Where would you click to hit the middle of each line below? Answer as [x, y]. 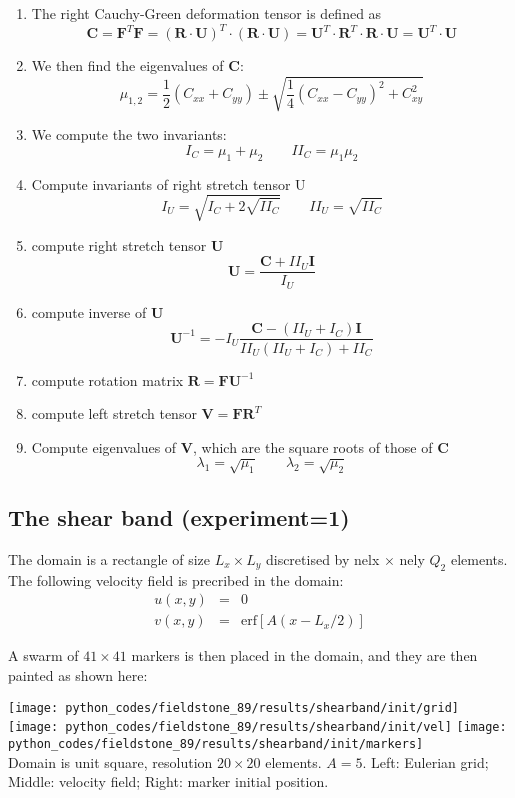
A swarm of [43, 655]
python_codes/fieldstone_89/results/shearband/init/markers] [216, 743]
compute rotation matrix [107, 379]
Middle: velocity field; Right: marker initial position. [168, 781]
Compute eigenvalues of [104, 446]
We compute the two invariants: [129, 134]
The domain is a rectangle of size [109, 558]
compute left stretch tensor [114, 413]
